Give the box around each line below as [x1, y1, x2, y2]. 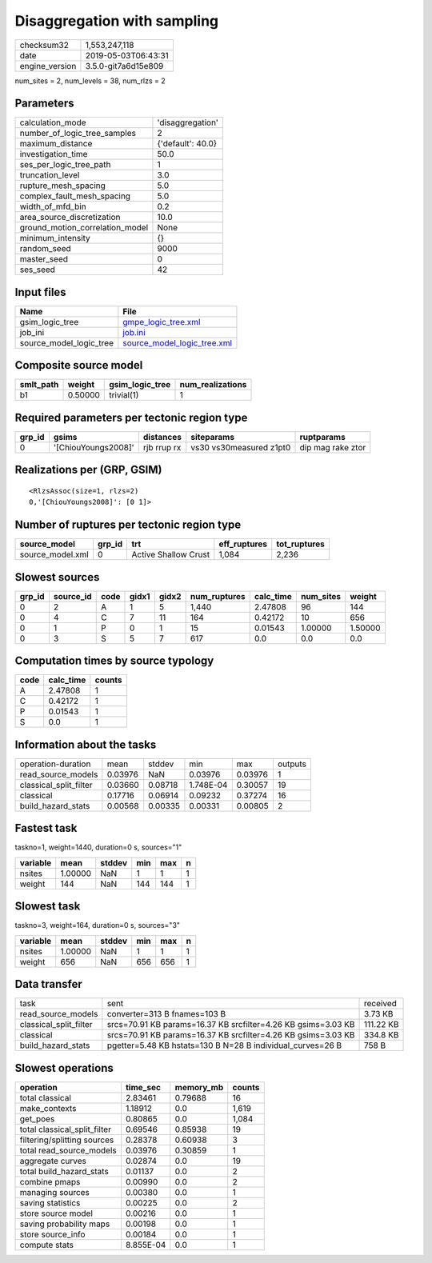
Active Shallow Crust [131, 549, 210, 560]
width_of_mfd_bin [19, 201, 87, 212]
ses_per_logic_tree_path [19, 159, 111, 170]
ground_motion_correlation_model [19, 222, 149, 234]
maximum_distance [19, 138, 93, 150]
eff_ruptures [218, 538, 268, 550]
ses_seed [19, 264, 56, 275]
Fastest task [14, 821, 78, 835]
